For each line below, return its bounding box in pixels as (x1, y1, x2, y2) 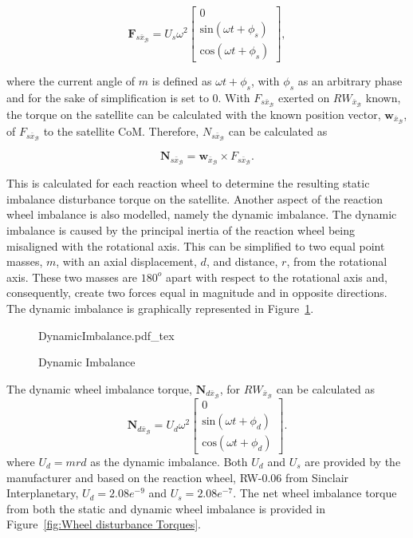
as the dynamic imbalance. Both (90, 453, 248, 469)
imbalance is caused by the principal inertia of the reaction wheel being (6, 222, 355, 239)
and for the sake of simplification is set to (6, 89, 209, 105)
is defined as (151, 73, 212, 89)
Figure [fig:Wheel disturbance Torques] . (6, 516, 201, 532)
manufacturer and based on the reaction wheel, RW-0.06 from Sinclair (6, 469, 349, 485)
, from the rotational (286, 253, 387, 270)
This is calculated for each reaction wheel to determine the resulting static (6, 175, 370, 192)
